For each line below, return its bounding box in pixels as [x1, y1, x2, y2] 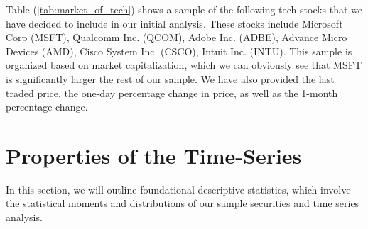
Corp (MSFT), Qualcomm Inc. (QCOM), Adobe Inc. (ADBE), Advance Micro [6, 30, 347, 45]
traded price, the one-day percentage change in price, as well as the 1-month [6, 85, 338, 100]
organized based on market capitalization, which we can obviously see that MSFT [6, 57, 362, 72]
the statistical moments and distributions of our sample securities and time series [6, 196, 359, 211]
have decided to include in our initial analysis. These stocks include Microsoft [6, 16, 343, 30]
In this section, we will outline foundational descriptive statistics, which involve [6, 181, 351, 196]
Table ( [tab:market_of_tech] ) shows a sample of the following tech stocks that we [6, 2, 363, 16]
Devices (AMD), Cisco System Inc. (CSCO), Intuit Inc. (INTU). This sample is [6, 43, 352, 58]
